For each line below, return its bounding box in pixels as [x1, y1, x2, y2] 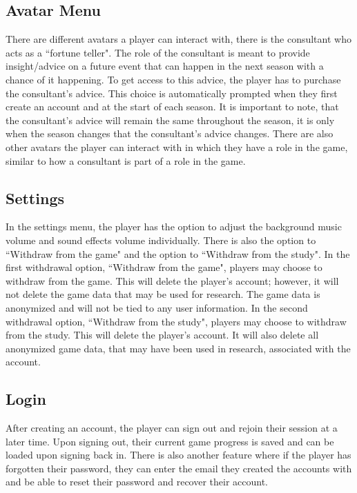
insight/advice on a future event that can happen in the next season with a [6, 59, 324, 73]
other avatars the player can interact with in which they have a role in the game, [6, 139, 348, 154]
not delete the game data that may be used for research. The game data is [6, 287, 320, 301]
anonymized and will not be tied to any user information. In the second [6, 300, 308, 314]
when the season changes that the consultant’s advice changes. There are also [6, 126, 334, 141]
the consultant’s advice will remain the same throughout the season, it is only [6, 112, 335, 127]
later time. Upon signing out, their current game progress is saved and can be [6, 434, 334, 448]
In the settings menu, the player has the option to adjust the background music [6, 219, 342, 234]
